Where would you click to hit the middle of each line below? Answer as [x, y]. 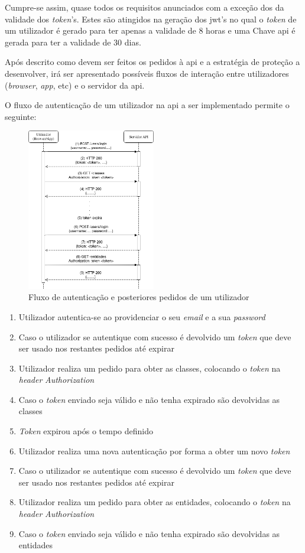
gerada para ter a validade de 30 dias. [73, 42]
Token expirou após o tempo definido [86, 431]
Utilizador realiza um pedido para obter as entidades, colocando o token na [155, 502]
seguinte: [21, 116]
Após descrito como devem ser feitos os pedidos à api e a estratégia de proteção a [152, 62]
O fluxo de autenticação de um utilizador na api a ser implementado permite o [147, 105]
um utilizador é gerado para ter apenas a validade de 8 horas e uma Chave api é [150, 30]
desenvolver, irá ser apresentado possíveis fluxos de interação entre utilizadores [147, 73]
